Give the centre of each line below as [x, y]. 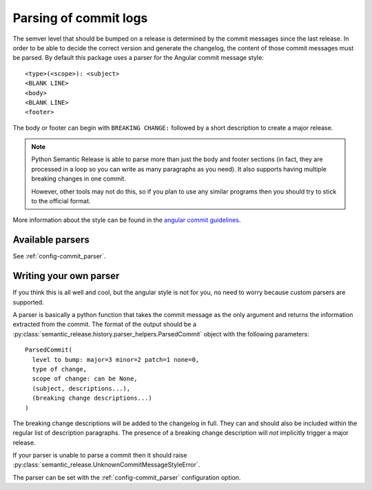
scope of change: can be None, [85, 379]
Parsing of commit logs [80, 18]
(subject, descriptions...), [81, 388]
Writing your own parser [66, 276]
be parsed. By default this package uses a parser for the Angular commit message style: [138, 58]
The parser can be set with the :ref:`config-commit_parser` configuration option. [127, 477]
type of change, [60, 369]
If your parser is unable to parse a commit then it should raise [100, 456]
